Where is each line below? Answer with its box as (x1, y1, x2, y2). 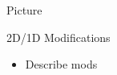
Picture (6, 2, 42, 18)
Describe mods (25, 56, 98, 73)
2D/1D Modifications (6, 28, 111, 45)
